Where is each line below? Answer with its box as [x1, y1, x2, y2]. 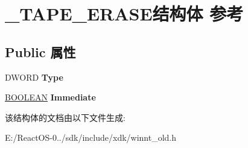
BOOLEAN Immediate [5, 91, 96, 103]
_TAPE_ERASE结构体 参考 [5, 1, 244, 26]
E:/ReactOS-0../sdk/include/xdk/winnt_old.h [5, 131, 177, 144]
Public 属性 [5, 42, 76, 61]
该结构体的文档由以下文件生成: [5, 111, 126, 123]
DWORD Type [5, 70, 63, 83]
